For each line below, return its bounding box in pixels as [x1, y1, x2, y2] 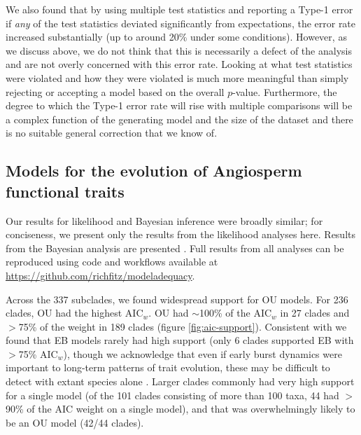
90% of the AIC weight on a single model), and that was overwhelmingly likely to [6, 401, 355, 416]
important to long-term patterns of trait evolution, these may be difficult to [6, 360, 330, 375]
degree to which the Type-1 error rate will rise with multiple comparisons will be [6, 98, 353, 113]
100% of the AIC [199, 305, 272, 320]
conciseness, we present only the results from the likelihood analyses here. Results [6, 227, 356, 242]
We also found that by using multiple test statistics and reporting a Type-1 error [6, 2, 353, 16]
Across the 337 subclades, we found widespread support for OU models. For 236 [6, 291, 348, 306]
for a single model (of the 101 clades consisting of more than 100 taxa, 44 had [6, 387, 339, 402]
